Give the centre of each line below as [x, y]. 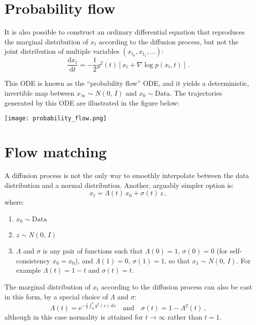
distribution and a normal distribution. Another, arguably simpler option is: [119, 185]
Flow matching [56, 151]
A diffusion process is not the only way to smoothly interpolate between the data [127, 175]
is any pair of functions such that [93, 251]
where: [14, 202]
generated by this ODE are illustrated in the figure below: [92, 102]
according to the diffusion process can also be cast [176, 286]
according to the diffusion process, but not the [169, 41]
